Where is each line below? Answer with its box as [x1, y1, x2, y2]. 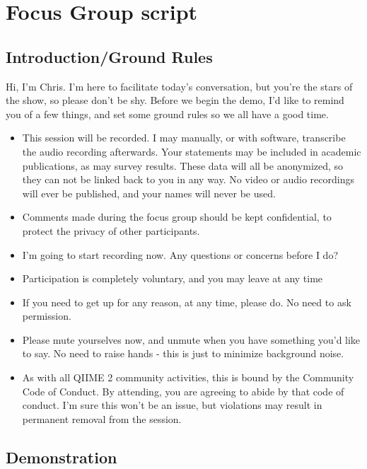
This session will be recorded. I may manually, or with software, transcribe [22, 130, 346, 145]
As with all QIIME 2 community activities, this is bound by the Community [22, 370, 354, 385]
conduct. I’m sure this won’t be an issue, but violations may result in [22, 398, 322, 412]
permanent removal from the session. [22, 411, 182, 426]
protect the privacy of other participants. [22, 223, 200, 238]
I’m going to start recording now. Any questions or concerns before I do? [22, 247, 338, 262]
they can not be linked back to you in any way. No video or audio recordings [22, 172, 355, 187]
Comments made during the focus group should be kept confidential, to [22, 209, 332, 224]
